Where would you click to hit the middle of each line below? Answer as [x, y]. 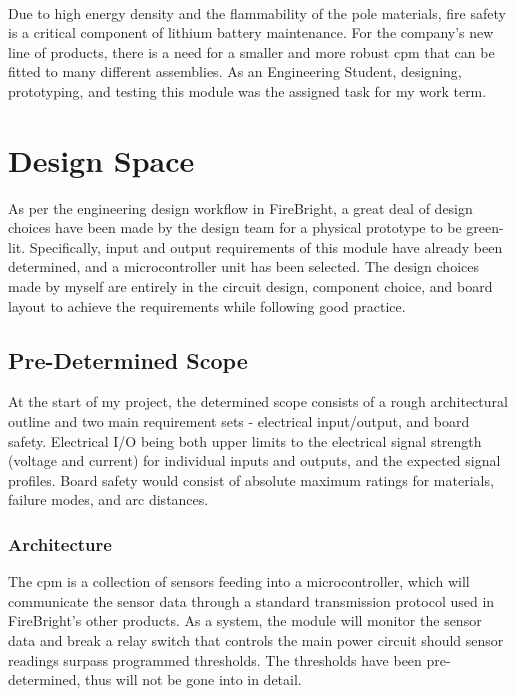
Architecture [60, 543]
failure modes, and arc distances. [108, 499]
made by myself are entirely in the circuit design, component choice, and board [250, 286]
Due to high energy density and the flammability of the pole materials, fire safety [257, 12]
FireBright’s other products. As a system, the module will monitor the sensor [245, 620]
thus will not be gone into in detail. [193, 679]
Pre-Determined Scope [128, 359]
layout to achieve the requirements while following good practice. [207, 305]
